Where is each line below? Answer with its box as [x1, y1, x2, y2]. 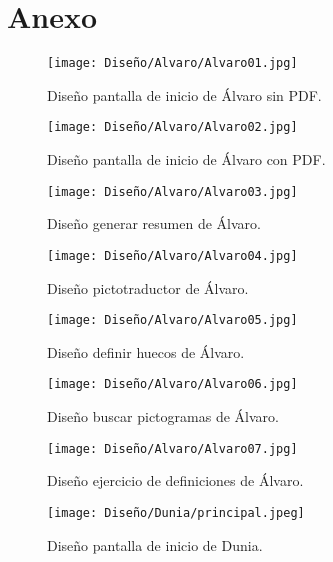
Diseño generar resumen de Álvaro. [47, 213, 261, 234]
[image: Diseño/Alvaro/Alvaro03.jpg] [47, 184, 298, 199]
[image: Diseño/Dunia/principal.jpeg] [47, 505, 305, 520]
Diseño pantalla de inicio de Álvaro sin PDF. [47, 84, 322, 105]
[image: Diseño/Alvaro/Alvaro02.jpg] [47, 120, 298, 135]
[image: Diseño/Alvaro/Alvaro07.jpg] [47, 441, 298, 456]
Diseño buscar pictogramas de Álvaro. [47, 406, 279, 427]
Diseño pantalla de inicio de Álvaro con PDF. [47, 149, 326, 170]
